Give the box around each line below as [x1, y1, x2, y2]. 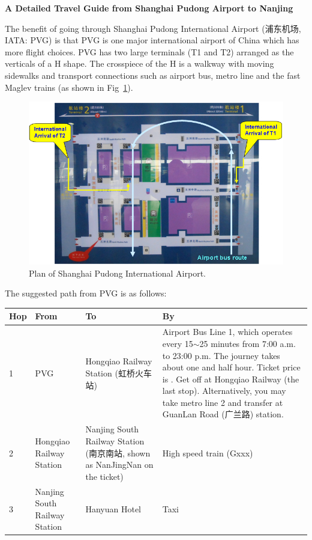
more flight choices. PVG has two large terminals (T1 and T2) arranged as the [5, 45, 294, 58]
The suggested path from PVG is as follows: [5, 287, 167, 299]
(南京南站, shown [85, 446, 151, 459]
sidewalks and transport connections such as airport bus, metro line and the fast [5, 69, 301, 81]
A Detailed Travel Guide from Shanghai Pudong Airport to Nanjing [5, 2, 293, 14]
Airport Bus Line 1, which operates [162, 325, 293, 338]
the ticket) [85, 470, 124, 482]
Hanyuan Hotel [85, 502, 142, 515]
